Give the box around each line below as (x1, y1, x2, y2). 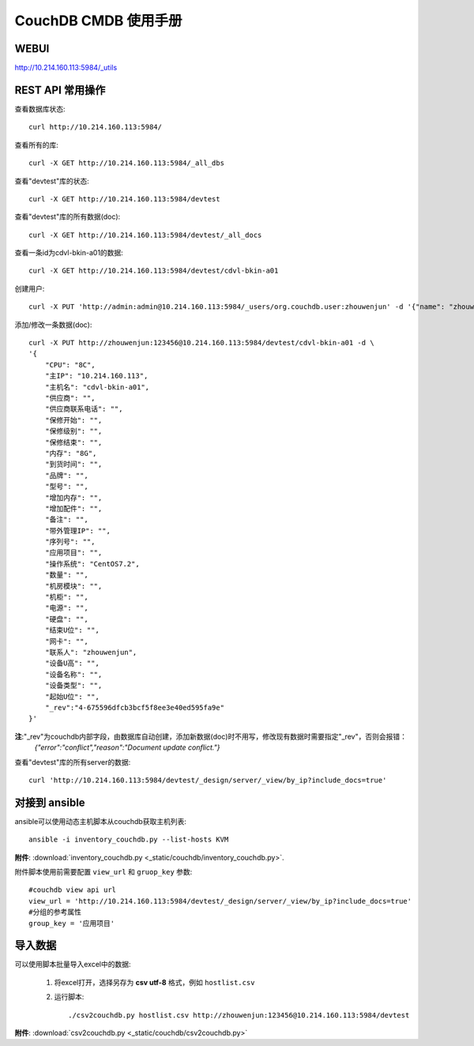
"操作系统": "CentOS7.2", (44, 559, 140, 568)
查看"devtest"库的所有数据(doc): (14, 212, 121, 221)
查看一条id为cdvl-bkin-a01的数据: (14, 248, 124, 258)
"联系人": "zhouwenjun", (44, 648, 137, 657)
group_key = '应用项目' (28, 919, 115, 927)
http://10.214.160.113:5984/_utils (14, 63, 118, 73)
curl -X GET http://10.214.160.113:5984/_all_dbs (28, 159, 225, 167)
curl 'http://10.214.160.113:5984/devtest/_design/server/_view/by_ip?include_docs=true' (28, 775, 387, 784)
